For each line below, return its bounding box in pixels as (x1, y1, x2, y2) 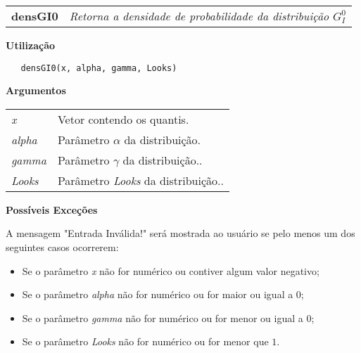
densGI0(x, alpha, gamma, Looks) (20, 63, 177, 73)
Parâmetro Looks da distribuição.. (57, 172, 224, 188)
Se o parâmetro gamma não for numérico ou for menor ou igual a (22, 310, 303, 325)
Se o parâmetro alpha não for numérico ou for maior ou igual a (22, 287, 293, 302)
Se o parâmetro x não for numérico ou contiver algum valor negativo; (22, 263, 319, 278)
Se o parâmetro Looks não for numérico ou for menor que (22, 334, 269, 349)
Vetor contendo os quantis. (57, 110, 189, 127)
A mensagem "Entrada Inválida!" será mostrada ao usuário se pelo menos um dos (6, 226, 355, 240)
